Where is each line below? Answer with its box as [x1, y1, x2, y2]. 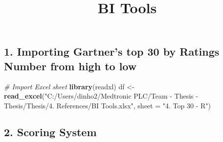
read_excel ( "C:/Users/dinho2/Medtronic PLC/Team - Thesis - [4, 91, 198, 101]
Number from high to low [4, 58, 137, 73]
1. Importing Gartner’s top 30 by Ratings [4, 44, 220, 59]
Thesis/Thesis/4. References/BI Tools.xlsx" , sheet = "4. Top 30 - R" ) [4, 100, 211, 110]
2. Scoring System [4, 124, 97, 139]
